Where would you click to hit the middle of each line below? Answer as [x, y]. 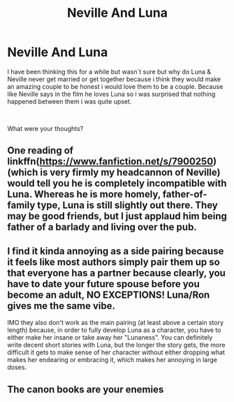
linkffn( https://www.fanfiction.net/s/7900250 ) [112, 161]
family [21, 206]
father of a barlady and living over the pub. [102, 227]
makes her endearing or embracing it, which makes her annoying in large [112, 360]
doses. [17, 367]
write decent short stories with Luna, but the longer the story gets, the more [116, 345]
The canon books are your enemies [86, 389]
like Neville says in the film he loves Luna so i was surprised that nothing [111, 94]
